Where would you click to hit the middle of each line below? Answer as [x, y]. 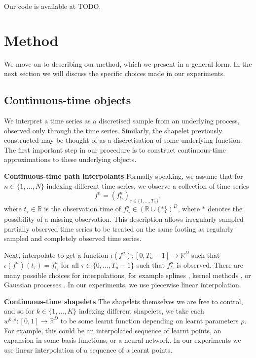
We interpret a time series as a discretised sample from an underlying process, [122, 121]
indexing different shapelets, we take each [141, 311]
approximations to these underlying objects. [70, 159]
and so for [19, 311]
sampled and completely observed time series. [73, 238]
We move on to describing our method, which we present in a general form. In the [128, 63]
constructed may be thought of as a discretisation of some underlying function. [123, 140]
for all [70, 264]
